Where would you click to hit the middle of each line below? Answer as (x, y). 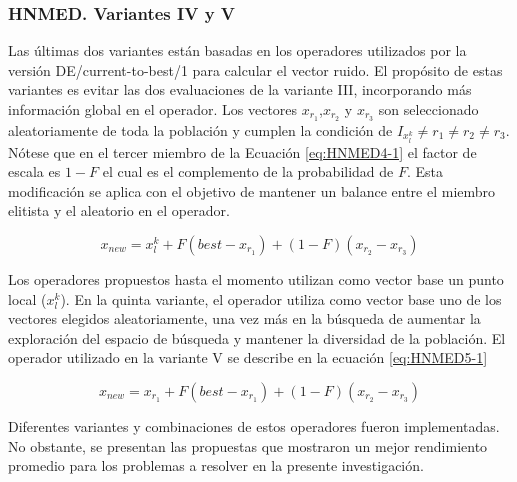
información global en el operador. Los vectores (153, 109)
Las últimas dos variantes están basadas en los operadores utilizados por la (237, 50)
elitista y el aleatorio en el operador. (119, 210)
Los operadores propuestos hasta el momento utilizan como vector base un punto (256, 278)
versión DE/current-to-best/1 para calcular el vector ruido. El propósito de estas (255, 69)
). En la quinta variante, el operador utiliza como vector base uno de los (281, 298)
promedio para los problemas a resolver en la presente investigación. (216, 465)
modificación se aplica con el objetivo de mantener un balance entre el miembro (252, 190)
